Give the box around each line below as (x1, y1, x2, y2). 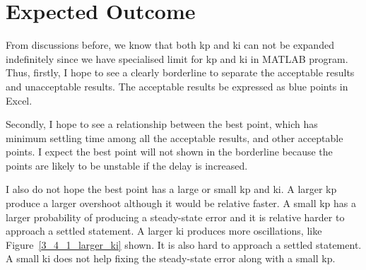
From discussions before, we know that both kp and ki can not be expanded (6, 37, 334, 52)
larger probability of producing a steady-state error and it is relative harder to (6, 209, 345, 224)
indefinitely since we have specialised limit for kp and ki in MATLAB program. (6, 51, 348, 66)
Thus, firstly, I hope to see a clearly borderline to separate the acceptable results (6, 65, 355, 80)
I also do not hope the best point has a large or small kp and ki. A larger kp (6, 182, 337, 196)
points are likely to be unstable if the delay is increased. (6, 158, 248, 172)
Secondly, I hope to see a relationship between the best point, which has (6, 117, 318, 131)
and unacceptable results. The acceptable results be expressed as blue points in (6, 78, 348, 93)
